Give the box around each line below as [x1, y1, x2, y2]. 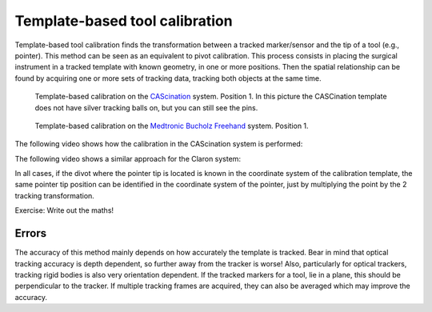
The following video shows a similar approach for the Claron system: [14, 154, 242, 163]
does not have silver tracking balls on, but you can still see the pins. [34, 102, 258, 112]
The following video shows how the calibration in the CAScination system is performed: [14, 139, 303, 149]
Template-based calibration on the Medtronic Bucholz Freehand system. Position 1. [34, 121, 309, 130]
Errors [14, 226, 47, 240]
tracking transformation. [14, 190, 95, 200]
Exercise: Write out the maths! [14, 206, 114, 215]
